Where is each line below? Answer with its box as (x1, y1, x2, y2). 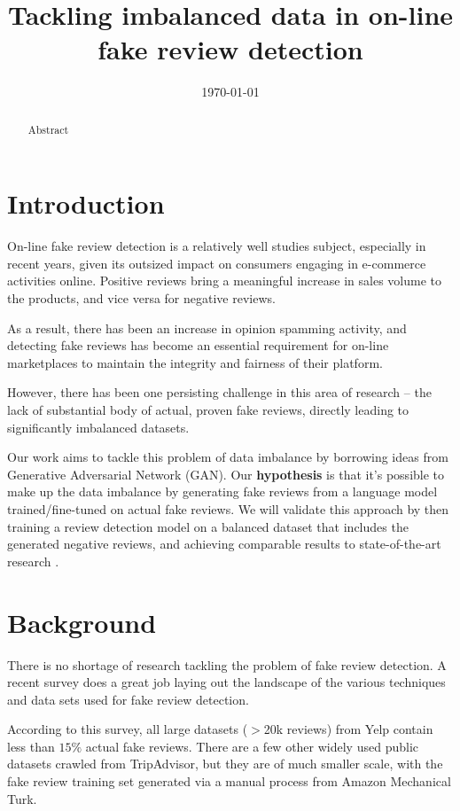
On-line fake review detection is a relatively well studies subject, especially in (7, 237, 426, 255)
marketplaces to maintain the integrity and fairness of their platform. (7, 353, 383, 371)
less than (7, 737, 55, 755)
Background (7, 604, 157, 640)
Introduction (7, 185, 165, 222)
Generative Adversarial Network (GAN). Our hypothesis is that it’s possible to (7, 464, 445, 483)
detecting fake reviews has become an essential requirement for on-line (7, 336, 389, 355)
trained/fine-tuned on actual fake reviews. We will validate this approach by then (7, 500, 449, 519)
